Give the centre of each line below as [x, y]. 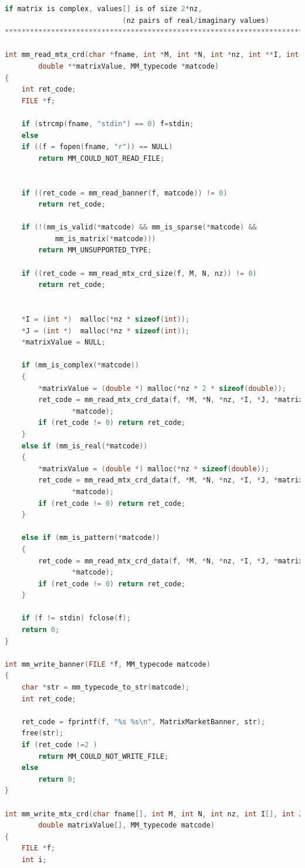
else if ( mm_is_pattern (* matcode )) [91, 538]
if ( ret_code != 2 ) [59, 745]
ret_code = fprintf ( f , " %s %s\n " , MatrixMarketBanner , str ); [143, 722]
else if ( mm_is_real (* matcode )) [84, 446]
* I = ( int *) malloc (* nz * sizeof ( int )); [106, 320]
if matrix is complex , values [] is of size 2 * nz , [104, 9]
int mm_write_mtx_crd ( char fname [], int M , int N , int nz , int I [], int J [154, 814]
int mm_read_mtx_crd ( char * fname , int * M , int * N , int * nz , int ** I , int [152, 55]
